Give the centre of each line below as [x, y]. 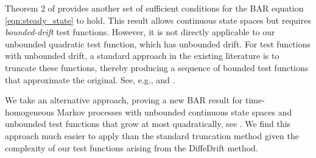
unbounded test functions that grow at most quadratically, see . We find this [148, 124]
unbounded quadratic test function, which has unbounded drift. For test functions [158, 43]
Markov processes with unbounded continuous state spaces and [174, 112]
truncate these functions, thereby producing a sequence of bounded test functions [157, 67]
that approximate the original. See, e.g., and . [90, 79]
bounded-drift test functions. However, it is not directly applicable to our [140, 32]
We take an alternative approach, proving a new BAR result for [124, 100]
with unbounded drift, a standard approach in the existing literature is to [142, 56]
